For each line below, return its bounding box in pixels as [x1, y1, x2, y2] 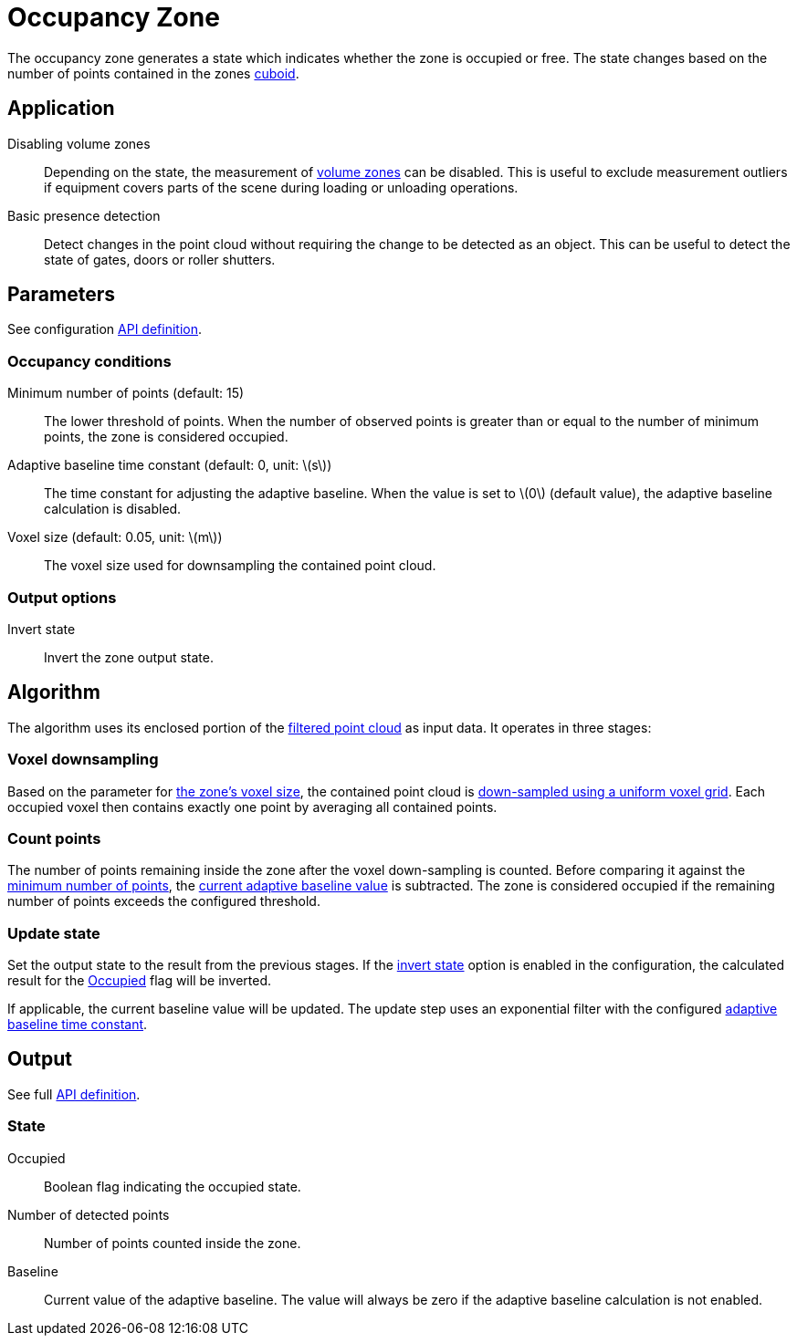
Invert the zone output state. [44, 649, 214, 665]
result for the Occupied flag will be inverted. [7, 973, 272, 989]
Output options [7, 588, 117, 607]
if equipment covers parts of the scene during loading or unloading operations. [44, 179, 519, 195]
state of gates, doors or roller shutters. [44, 251, 276, 267]
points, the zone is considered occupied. [44, 429, 288, 445]
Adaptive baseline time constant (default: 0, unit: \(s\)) [7, 457, 332, 474]
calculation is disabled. [44, 501, 182, 517]
